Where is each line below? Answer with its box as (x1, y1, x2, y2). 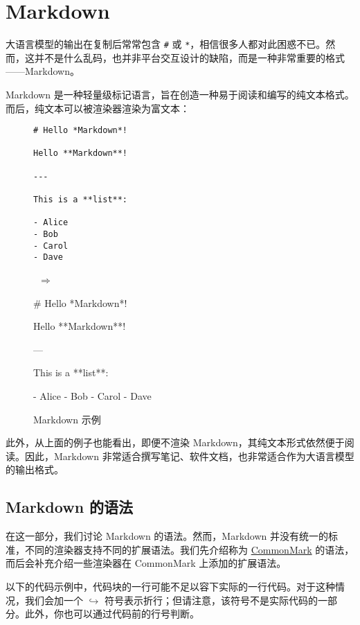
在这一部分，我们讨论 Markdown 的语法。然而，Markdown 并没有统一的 (6, 529, 328, 543)
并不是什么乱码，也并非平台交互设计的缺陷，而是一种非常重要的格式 (34, 50, 345, 64)
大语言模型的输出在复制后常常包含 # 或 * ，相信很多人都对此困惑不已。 (6, 37, 326, 51)
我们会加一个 (24, 592, 83, 607)
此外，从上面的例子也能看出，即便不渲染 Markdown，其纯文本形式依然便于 (6, 435, 345, 450)
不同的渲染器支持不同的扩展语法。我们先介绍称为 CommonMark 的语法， (24, 542, 354, 556)
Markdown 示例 (33, 412, 101, 426)
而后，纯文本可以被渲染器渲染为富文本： (6, 100, 190, 115)
